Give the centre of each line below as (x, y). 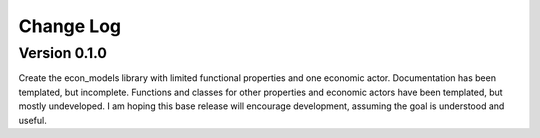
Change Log (70, 26)
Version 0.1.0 (62, 53)
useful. (32, 120)
